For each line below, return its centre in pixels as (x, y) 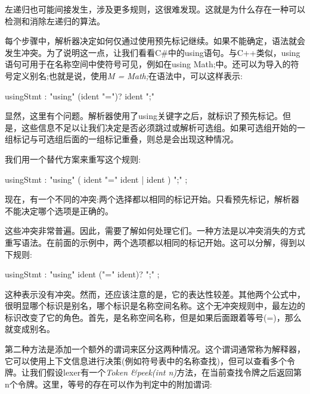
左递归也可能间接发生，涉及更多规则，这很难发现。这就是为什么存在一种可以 (155, 9)
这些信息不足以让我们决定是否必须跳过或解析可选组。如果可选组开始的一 (163, 127)
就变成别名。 (30, 329)
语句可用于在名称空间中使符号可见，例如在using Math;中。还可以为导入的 (148, 64)
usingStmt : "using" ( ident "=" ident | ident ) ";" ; (96, 179)
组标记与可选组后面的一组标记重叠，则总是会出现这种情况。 (122, 139)
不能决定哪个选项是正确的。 (59, 210)
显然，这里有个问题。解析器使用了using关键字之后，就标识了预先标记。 (144, 116)
